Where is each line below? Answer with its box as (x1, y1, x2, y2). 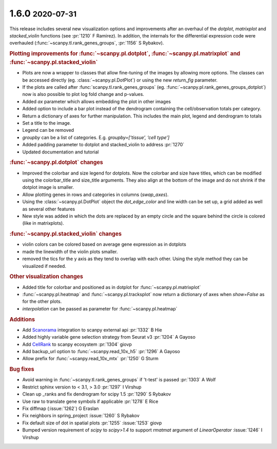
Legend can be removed (22, 127, 74, 133)
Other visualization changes (9, 273, 83, 280)
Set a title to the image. (22, 120, 71, 126)
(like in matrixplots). (22, 220, 64, 226)
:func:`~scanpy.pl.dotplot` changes (9, 159, 104, 166)
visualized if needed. (22, 263, 67, 269)
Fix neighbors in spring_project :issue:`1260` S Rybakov (22, 413, 140, 419)
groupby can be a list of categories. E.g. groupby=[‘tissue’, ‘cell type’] (22, 134, 170, 141)
